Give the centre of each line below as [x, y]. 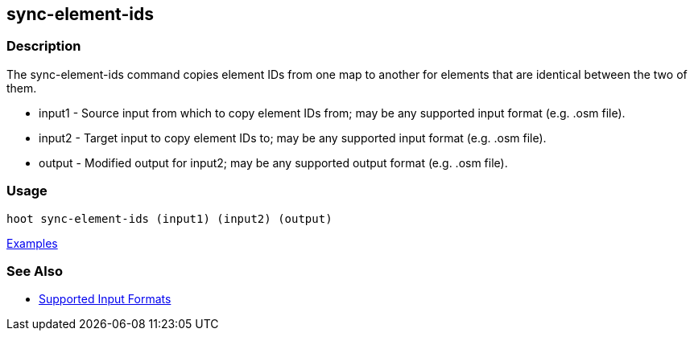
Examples [32, 243]
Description [44, 46]
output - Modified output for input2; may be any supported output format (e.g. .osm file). [273, 162]
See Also [35, 271]
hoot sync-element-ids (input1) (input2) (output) [169, 218]
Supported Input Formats [105, 299]
